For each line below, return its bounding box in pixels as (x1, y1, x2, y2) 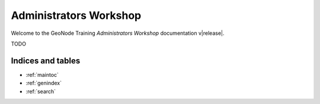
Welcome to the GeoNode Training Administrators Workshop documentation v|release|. (11, 30, 225, 37)
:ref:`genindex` (25, 80, 62, 87)
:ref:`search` (25, 87, 56, 95)
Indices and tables (11, 56, 81, 66)
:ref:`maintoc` (25, 71, 59, 78)
